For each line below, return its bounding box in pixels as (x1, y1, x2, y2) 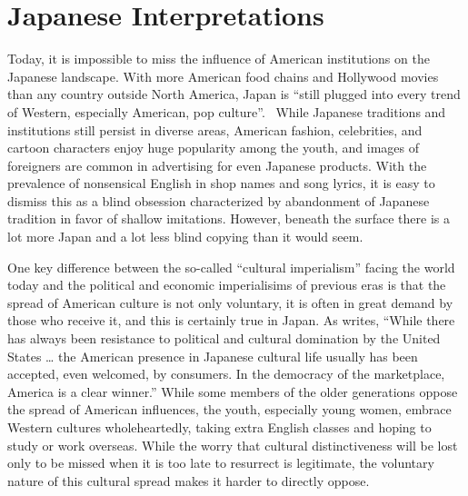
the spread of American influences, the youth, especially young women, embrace (7, 400, 452, 419)
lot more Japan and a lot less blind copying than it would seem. (7, 227, 363, 246)
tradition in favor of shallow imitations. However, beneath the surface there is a (7, 209, 451, 228)
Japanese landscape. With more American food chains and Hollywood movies (7, 66, 439, 85)
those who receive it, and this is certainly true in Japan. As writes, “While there (7, 311, 455, 330)
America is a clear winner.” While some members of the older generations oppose (7, 382, 458, 401)
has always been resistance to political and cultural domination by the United (7, 329, 441, 348)
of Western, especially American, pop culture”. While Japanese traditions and (7, 102, 446, 121)
